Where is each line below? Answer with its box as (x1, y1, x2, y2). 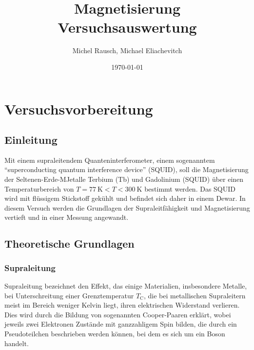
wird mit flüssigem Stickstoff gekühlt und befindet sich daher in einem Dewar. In (4, 193, 246, 203)
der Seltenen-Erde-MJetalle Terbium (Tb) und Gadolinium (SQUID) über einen (4, 174, 244, 184)
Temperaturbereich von (4, 183, 74, 194)
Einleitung (4, 132, 58, 147)
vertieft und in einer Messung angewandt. (4, 212, 129, 222)
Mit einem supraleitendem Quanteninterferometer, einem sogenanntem (4, 155, 215, 165)
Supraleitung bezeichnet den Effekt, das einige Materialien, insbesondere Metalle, (4, 281, 247, 291)
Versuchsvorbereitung (4, 98, 153, 118)
